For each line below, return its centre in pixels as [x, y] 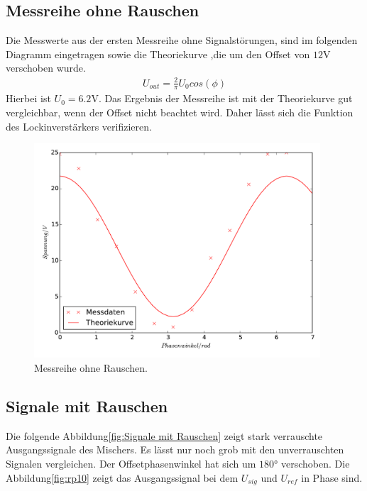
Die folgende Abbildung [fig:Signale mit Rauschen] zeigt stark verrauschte [164, 435]
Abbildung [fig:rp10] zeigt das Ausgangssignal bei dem [122, 477]
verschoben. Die [316, 464]
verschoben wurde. [46, 68]
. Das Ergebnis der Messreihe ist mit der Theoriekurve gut [225, 98]
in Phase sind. [332, 477]
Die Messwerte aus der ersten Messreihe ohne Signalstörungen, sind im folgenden [182, 40]
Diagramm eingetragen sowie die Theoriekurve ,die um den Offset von [158, 54]
